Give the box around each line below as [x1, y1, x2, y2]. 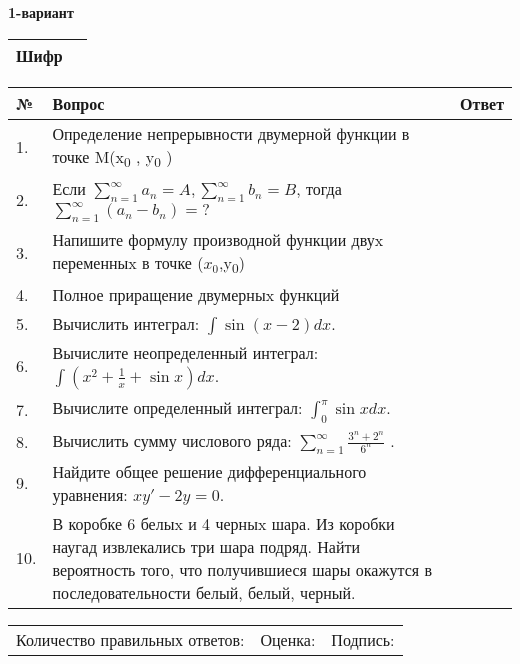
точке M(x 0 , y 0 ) [52, 144, 173, 171]
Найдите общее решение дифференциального [52, 459, 367, 483]
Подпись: [331, 627, 395, 651]
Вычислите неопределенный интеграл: [52, 341, 319, 365]
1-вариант [8, 2, 74, 22]
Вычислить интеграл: [52, 312, 200, 336]
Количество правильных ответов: [16, 627, 245, 651]
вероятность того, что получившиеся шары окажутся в [52, 557, 433, 581]
